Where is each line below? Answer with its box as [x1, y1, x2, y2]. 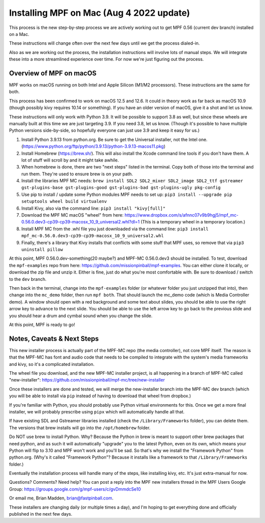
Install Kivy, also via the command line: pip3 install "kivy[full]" [21, 205, 166, 211]
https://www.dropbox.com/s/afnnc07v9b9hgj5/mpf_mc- [124, 212, 239, 218]
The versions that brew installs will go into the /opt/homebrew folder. [9, 425, 151, 431]
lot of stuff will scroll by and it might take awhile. [21, 157, 119, 163]
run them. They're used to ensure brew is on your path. [21, 171, 133, 177]
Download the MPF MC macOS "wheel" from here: [21, 212, 124, 218]
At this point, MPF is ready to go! [9, 322, 76, 328]
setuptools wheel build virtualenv [21, 199, 107, 204]
